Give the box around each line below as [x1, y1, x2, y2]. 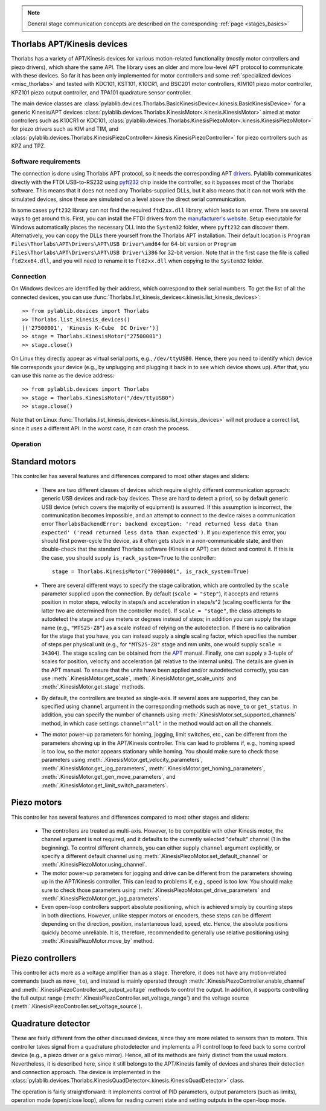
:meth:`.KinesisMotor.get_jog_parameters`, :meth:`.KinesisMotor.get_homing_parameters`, [41, 764, 265, 772]
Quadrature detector [11, 1018, 91, 1029]
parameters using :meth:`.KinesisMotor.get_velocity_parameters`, [41, 756, 203, 764]
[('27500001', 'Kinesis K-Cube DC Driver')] [22, 324, 159, 331]
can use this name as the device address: [11, 372, 115, 379]
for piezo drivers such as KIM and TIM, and [11, 125, 119, 133]
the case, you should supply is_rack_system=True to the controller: [41, 554, 216, 561]
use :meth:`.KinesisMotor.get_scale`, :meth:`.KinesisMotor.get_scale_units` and [41, 675, 237, 682]
